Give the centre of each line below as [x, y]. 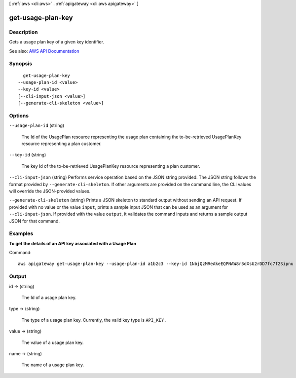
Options [19, 115]
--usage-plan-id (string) [37, 125]
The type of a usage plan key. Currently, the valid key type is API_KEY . [94, 320]
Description [23, 32]
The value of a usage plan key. [53, 342]
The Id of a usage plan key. [49, 297]
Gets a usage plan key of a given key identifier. [57, 42]
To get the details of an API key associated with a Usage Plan [73, 243]
